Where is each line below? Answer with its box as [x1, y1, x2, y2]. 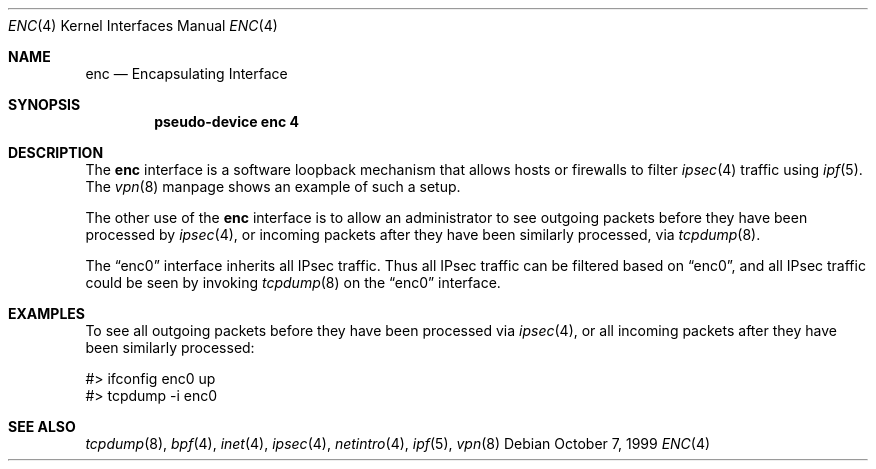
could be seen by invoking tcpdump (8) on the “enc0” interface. [85, 274, 501, 291]
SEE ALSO [8, 418, 76, 435]
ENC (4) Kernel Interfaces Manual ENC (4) [8, 17, 278, 34]
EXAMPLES [8, 305, 85, 322]
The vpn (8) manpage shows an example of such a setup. [85, 178, 461, 195]
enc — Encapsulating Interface [85, 65, 288, 82]
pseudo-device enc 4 [154, 113, 299, 130]
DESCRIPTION [8, 144, 104, 161]
